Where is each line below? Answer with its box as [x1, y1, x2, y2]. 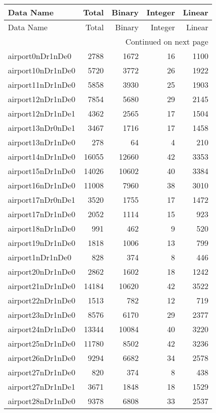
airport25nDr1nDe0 [8, 338, 76, 349]
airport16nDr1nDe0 [8, 179, 76, 191]
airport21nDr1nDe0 [8, 280, 76, 292]
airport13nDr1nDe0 [8, 136, 76, 148]
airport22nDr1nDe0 [8, 295, 76, 306]
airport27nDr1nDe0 [8, 366, 76, 378]
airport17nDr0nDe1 [8, 194, 76, 205]
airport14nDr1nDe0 [8, 151, 76, 162]
